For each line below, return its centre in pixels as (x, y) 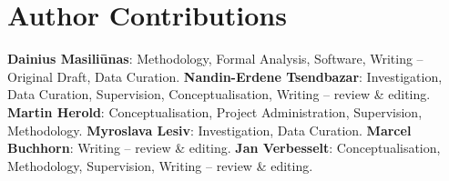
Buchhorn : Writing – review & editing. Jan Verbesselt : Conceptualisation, (224, 148)
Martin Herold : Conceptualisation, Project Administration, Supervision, (215, 111)
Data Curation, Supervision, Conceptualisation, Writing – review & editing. (219, 94)
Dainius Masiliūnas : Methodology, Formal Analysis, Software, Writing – (215, 59)
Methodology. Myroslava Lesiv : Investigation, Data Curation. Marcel (209, 130)
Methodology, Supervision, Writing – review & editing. (160, 165)
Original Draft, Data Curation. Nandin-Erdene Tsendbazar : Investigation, (225, 76)
